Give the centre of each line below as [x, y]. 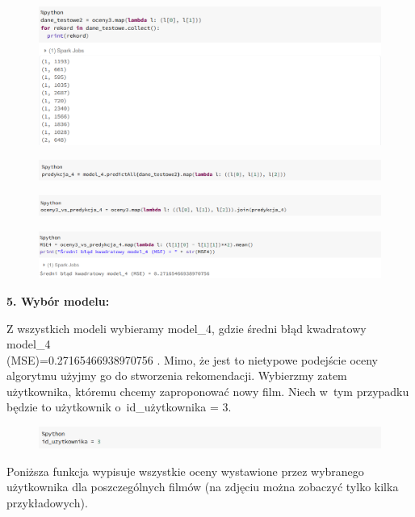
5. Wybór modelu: [58, 300]
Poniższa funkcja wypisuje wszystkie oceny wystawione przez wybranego [185, 471]
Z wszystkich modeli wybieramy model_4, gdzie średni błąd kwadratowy [187, 328]
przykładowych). [47, 502]
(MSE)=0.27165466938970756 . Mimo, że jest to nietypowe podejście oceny [192, 359]
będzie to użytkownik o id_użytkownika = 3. [119, 407]
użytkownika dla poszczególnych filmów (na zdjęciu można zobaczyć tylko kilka [203, 487]
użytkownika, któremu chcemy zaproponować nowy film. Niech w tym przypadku [208, 391]
